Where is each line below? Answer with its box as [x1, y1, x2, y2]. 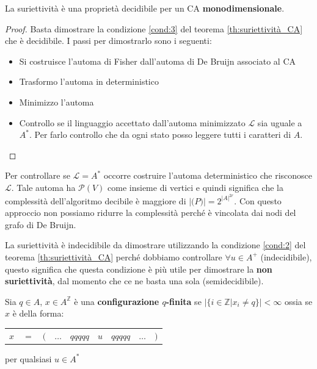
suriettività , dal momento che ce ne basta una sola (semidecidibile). [5, 274, 264, 287]
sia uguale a [257, 116, 302, 129]
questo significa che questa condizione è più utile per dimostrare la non [5, 262, 272, 275]
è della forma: [12, 307, 64, 320]
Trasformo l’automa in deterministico [19, 75, 159, 88]
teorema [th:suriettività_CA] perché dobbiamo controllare [5, 250, 222, 263]
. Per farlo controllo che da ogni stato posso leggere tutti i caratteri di [29, 128, 291, 141]
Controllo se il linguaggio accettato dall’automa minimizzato [19, 116, 246, 129]
